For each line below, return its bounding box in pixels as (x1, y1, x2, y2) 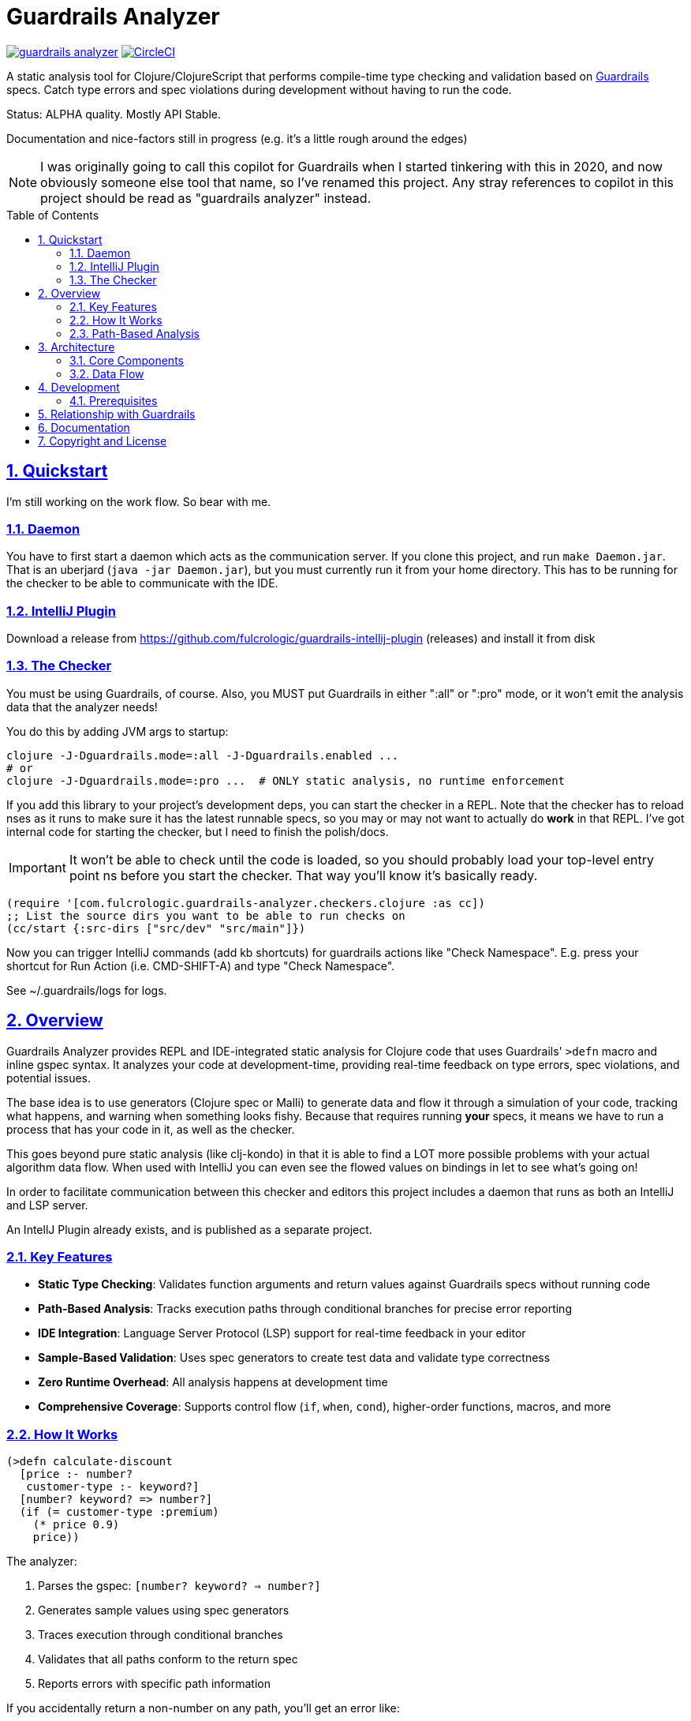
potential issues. (6, 1070, 92, 1085)
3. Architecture (38, 339, 115, 354)
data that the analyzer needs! (6, 699, 158, 714)
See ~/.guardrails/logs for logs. (6, 983, 167, 997)
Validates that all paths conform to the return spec (38, 1652, 298, 1667)
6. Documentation (38, 420, 130, 434)
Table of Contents (6, 208, 99, 222)
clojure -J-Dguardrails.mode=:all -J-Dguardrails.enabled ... (6, 748, 399, 762)
